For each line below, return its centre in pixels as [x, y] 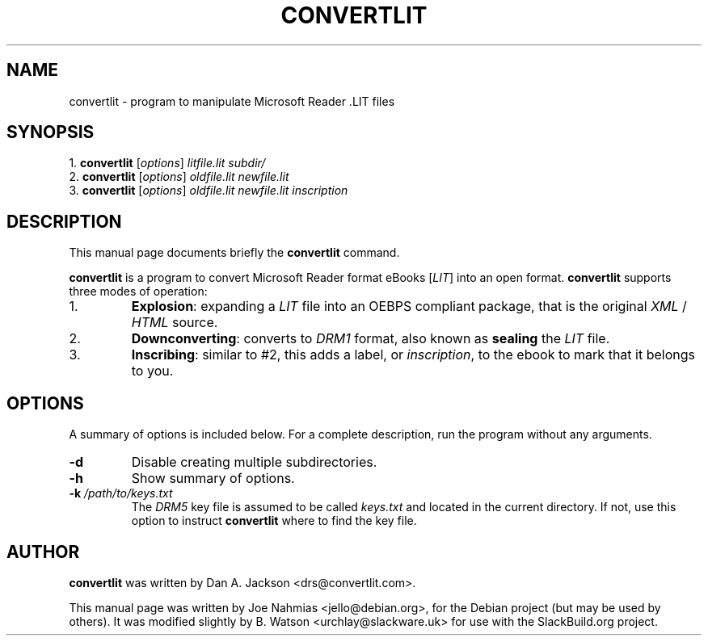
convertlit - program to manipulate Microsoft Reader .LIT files [232, 101]
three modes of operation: [138, 292]
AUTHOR [43, 552]
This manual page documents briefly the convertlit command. [234, 253]
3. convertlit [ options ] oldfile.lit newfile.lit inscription [209, 191]
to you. [152, 371]
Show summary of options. [213, 478]
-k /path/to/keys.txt [121, 493]
